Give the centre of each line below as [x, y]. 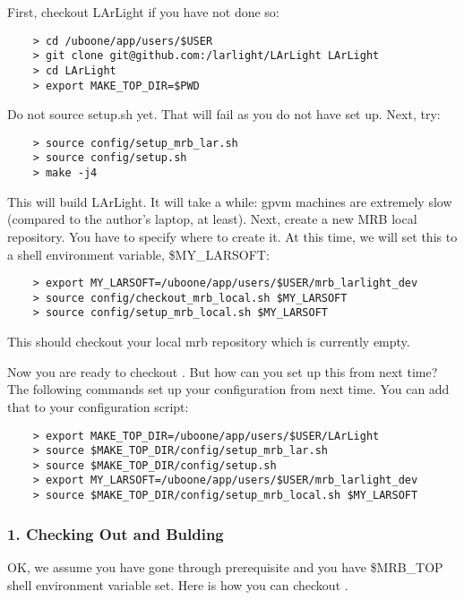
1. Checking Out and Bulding [116, 533]
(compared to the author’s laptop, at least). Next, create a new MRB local [212, 219]
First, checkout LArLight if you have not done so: [143, 12]
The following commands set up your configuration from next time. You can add [228, 389]
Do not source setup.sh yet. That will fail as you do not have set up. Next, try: [224, 114]
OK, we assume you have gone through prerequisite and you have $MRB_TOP [225, 567]
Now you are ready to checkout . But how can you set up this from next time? [223, 371]
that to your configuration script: [98, 406]
